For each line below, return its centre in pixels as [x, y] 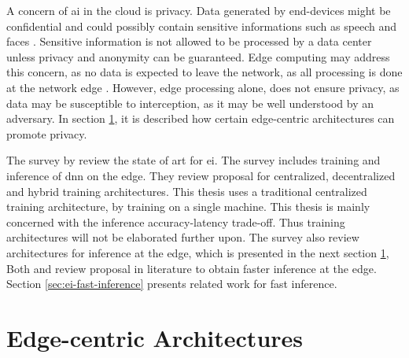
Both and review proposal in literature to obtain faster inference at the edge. [192, 268]
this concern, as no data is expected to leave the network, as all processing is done [204, 72]
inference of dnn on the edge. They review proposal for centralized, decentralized [201, 175]
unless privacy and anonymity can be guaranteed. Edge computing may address [198, 56]
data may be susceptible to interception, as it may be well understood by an [190, 103]
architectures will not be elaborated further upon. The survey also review [183, 237]
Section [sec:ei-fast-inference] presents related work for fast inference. [172, 284]
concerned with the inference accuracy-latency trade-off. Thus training [176, 221]
